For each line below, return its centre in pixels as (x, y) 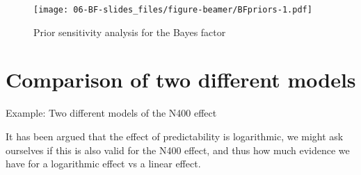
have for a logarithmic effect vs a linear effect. (103, 164)
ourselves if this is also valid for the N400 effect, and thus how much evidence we (178, 150)
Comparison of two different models (181, 80)
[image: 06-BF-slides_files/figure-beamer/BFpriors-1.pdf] (173, 10)
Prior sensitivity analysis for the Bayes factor (130, 32)
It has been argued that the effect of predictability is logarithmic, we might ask (175, 136)
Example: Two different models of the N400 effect (111, 113)
